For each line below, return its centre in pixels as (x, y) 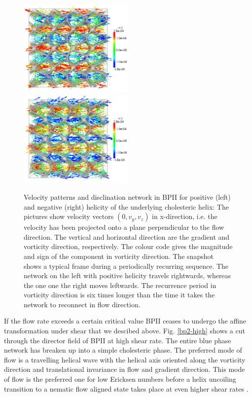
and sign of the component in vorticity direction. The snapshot (119, 256)
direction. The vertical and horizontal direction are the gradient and (127, 236)
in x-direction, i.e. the (185, 216)
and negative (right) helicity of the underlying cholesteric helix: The (126, 206)
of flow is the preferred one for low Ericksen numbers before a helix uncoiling (120, 379)
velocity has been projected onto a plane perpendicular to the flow (124, 227)
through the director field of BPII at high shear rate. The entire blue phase (118, 340)
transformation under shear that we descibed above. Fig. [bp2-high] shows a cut (125, 331)
